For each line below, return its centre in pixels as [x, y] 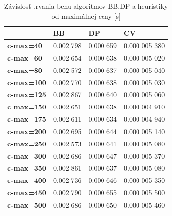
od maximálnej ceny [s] [86, 16]
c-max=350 [27, 168]
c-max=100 [27, 82]
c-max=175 [27, 119]
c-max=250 [27, 143]
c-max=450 [27, 193]
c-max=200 [27, 131]
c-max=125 [27, 94]
